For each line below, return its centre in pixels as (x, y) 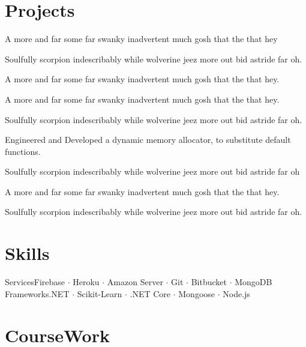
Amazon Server (135, 282)
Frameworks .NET (37, 293)
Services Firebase (35, 282)
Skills (27, 253)
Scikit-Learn (100, 293)
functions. (23, 151)
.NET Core (150, 293)
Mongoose (197, 293)
